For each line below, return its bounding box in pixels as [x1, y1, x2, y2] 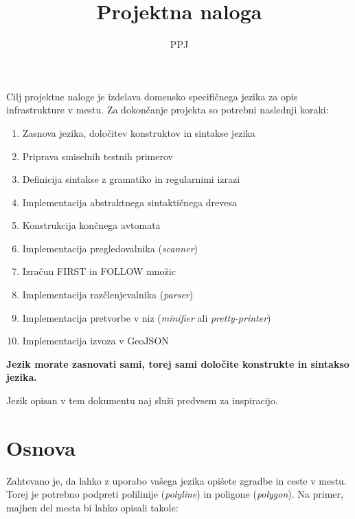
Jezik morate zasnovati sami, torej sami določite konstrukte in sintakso [6, 356, 350, 371]
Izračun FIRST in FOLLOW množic [22, 264, 176, 278]
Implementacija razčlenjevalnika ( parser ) [22, 287, 194, 302]
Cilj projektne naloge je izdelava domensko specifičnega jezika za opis [6, 89, 298, 103]
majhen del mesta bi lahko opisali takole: [6, 500, 179, 514]
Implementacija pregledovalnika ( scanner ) [22, 241, 198, 255]
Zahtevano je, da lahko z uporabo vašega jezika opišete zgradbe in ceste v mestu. [6, 473, 347, 487]
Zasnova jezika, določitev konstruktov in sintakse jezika [22, 125, 255, 140]
